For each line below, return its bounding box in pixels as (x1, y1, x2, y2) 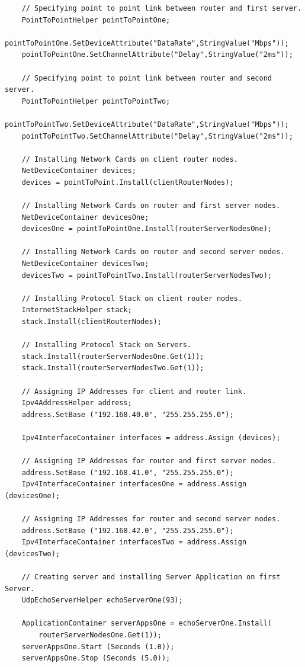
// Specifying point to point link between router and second (21, 73, 272, 82)
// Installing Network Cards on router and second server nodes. (21, 248, 285, 256)
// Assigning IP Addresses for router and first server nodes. (21, 457, 277, 466)
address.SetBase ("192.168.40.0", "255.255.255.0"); (21, 410, 234, 419)
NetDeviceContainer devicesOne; (21, 213, 149, 222)
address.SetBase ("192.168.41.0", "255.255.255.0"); (21, 468, 234, 477)
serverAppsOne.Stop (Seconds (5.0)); (21, 654, 171, 663)
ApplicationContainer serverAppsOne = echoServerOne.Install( (21, 619, 272, 628)
